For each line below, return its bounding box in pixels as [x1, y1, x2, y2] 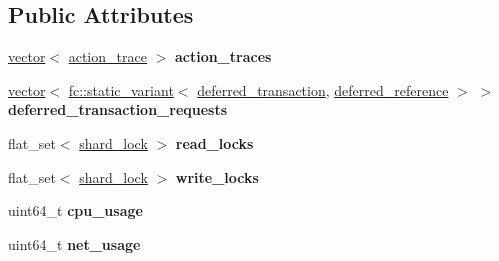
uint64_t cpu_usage [8, 200, 143, 221]
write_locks [175, 166, 259, 187]
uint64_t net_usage [8, 233, 141, 254]
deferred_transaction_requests [8, 99, 228, 120]
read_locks [175, 132, 254, 153]
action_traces [174, 46, 272, 67]
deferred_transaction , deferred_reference [197, 79, 449, 100]
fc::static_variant [68, 79, 174, 100]
